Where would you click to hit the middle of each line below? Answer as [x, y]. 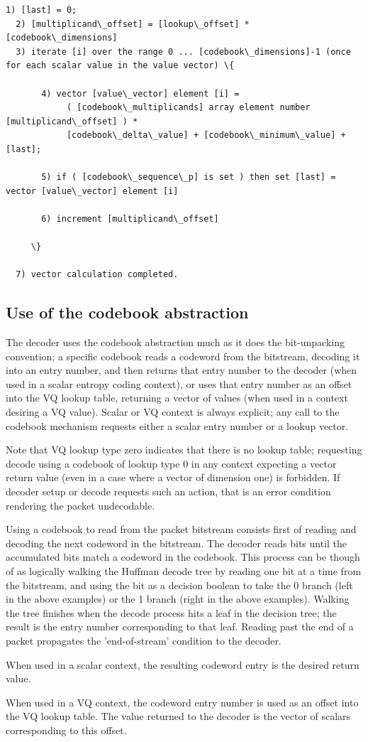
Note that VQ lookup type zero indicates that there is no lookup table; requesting [184, 450]
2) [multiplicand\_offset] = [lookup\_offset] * [133, 24]
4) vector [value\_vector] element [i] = [140, 93]
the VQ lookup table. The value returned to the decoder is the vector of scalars [178, 716]
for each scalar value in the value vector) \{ [120, 66]
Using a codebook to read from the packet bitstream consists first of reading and [181, 529]
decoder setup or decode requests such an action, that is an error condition [168, 491]
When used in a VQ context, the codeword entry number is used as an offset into [182, 702]
